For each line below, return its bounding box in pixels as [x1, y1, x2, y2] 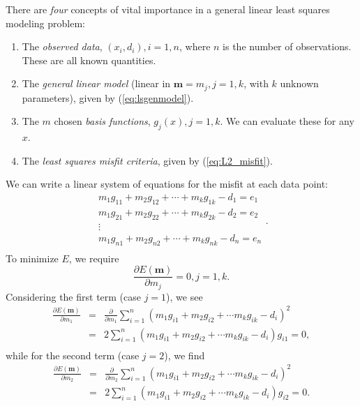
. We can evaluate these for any [220, 114, 354, 128]
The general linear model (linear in [22, 76, 171, 91]
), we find [164, 347, 205, 362]
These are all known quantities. [22, 52, 156, 67]
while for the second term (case [6, 347, 140, 362]
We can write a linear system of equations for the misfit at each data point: [6, 176, 329, 191]
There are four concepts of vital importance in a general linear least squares [6, 2, 330, 16]
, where [179, 39, 211, 54]
